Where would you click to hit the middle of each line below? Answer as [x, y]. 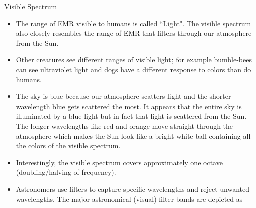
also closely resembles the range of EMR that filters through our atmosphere [134, 33]
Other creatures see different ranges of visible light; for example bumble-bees [134, 60]
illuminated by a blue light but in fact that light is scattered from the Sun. [131, 116]
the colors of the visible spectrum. [68, 145]
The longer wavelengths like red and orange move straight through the [124, 125]
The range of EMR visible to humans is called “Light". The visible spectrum [134, 23]
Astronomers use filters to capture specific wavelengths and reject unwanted [133, 189]
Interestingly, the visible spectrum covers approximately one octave [119, 162]
